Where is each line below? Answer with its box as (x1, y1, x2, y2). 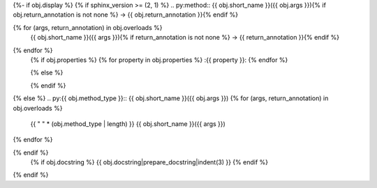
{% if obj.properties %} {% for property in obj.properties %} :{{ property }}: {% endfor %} (30, 56, 288, 64)
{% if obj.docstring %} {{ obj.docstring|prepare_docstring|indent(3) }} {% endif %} (30, 158, 269, 166)
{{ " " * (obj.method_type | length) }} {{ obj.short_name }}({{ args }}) (30, 119, 226, 128)
